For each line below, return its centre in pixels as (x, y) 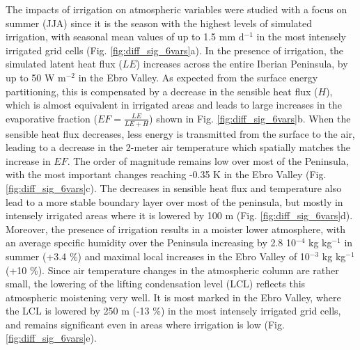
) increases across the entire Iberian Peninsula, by (242, 64)
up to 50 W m (36, 77)
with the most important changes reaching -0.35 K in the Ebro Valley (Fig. (166, 174)
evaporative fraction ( (52, 118)
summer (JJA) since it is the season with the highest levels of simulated (159, 23)
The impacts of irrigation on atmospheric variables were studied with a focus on (177, 9)
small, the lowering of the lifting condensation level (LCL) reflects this (156, 284)
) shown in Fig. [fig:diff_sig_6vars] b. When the (250, 118)
